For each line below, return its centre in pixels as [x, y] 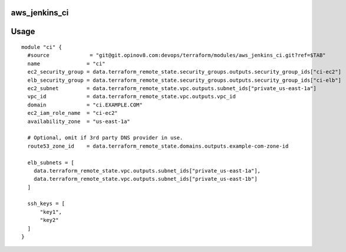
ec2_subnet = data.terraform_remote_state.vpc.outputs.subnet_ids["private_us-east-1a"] [172, 88]
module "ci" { [42, 47]
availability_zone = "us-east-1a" [79, 121]
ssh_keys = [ [46, 204]
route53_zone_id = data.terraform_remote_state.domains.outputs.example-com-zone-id [158, 146]
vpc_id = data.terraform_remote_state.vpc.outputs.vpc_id [131, 97]
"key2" [49, 220]
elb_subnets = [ [51, 163]
